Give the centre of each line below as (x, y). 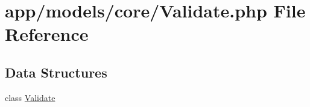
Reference (47, 34)
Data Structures (56, 72)
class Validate (30, 97)
